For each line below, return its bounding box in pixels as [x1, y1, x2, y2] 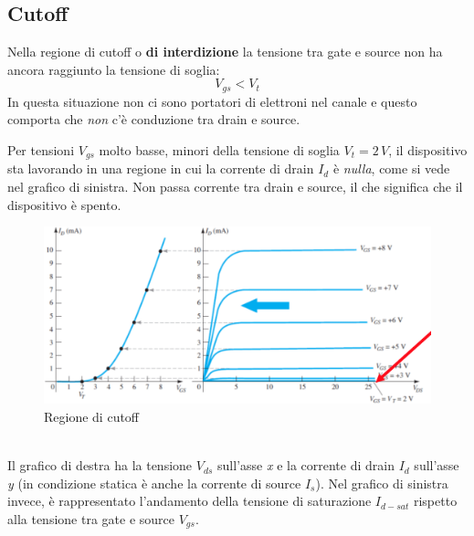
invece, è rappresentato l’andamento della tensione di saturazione [7, 491, 372, 510]
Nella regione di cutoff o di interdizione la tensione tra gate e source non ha [7, 42, 443, 61]
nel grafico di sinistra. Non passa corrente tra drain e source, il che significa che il [7, 177, 463, 196]
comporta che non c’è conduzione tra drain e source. [7, 110, 300, 129]
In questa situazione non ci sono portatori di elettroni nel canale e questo [7, 91, 417, 110]
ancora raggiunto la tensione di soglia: [7, 59, 220, 79]
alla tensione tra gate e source [7, 510, 174, 529]
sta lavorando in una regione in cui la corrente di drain [7, 159, 314, 178]
